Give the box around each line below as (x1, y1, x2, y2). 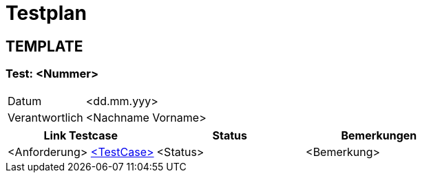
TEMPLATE (6, 37, 83, 55)
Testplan (6, 1, 87, 25)
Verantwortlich (8, 110, 83, 124)
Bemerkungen (341, 128, 417, 142)
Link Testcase (43, 128, 118, 142)
